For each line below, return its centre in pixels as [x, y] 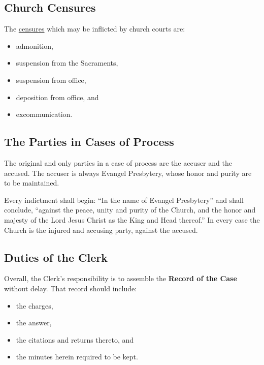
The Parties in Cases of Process [89, 142]
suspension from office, [51, 80]
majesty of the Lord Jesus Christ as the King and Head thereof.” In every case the [132, 219]
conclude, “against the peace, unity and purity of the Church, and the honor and [130, 210]
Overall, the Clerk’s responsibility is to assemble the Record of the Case [121, 278]
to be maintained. [32, 183]
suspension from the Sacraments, [67, 63]
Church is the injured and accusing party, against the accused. [101, 230]
